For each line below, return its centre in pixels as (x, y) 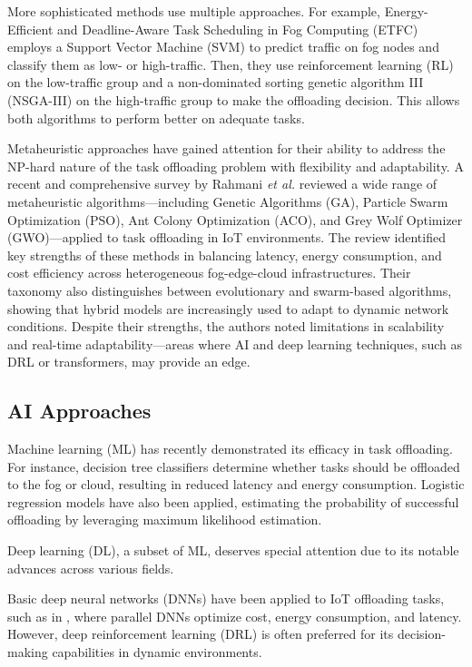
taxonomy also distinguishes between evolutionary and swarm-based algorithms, (230, 290)
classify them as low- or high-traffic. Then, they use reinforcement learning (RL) (231, 64)
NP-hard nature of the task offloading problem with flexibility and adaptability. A (236, 166)
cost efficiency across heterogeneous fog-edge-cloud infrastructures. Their (209, 273)
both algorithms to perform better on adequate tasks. (156, 118)
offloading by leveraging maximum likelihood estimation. (165, 520)
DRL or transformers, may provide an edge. (129, 362)
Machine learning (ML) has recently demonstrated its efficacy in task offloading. (230, 449)
